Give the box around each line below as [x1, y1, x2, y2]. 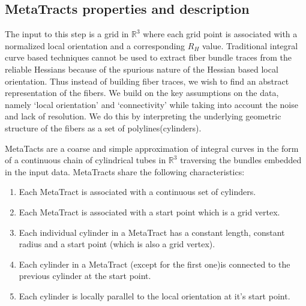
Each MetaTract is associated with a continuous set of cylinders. [19, 185, 256, 198]
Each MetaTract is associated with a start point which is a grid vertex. [19, 205, 280, 218]
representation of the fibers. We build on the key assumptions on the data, [5, 86, 279, 99]
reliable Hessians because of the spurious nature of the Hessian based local [5, 62, 278, 75]
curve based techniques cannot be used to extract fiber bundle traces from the [5, 51, 292, 64]
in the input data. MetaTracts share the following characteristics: [5, 165, 245, 178]
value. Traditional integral [202, 39, 298, 52]
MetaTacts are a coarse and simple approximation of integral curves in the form [5, 142, 299, 154]
